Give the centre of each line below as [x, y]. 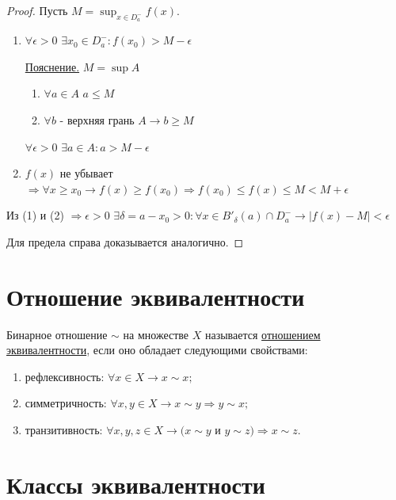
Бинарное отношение [57, 334]
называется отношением [263, 334]
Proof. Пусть [37, 10]
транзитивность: [64, 430]
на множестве [156, 334]
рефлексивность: [65, 376]
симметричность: [66, 403]
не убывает [86, 173]
